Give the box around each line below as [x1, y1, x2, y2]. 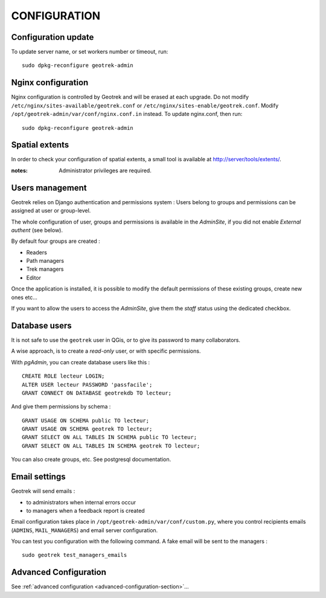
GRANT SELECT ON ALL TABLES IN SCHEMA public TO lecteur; [22, 434, 197, 441]
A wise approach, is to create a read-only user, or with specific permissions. [11, 347, 201, 355]
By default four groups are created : [11, 237, 101, 245]
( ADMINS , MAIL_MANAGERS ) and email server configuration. [11, 526, 158, 534]
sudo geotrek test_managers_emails [22, 551, 127, 559]
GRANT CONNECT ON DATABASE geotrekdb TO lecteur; [22, 390, 172, 396]
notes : [11, 167, 28, 174]
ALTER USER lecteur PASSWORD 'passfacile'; [22, 381, 153, 388]
